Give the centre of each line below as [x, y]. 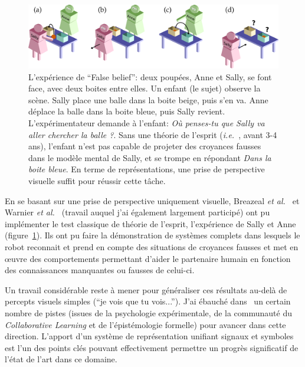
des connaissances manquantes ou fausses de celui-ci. [100, 270]
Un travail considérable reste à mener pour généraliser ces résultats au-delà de [146, 289]
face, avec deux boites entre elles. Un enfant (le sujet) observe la [145, 88]
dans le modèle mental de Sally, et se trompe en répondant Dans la [150, 157]
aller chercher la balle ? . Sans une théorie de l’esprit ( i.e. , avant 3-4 [153, 134]
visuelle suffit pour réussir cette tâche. [97, 181]
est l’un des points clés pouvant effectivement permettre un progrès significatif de [152, 347]
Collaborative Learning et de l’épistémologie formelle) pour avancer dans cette [145, 324]
